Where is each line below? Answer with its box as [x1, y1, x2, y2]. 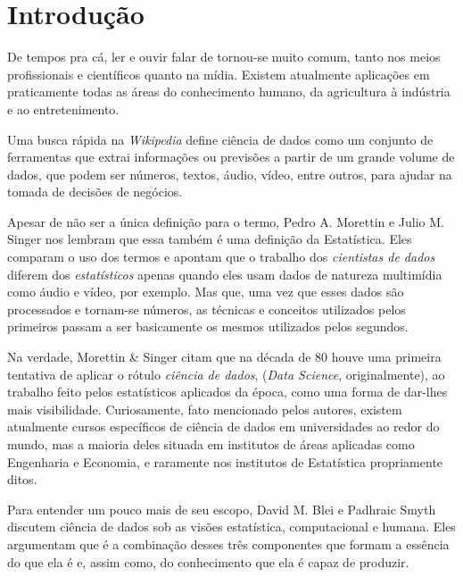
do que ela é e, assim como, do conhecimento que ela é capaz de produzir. [7, 552, 409, 571]
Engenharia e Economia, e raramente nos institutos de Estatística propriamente [7, 452, 443, 471]
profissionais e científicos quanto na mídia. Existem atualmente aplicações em [7, 64, 430, 83]
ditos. [7, 470, 37, 489]
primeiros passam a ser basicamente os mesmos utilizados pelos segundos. [7, 317, 409, 336]
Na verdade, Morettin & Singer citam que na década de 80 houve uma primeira [7, 347, 442, 366]
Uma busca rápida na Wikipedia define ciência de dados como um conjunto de [7, 130, 434, 148]
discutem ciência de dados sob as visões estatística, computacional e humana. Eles [7, 517, 456, 536]
